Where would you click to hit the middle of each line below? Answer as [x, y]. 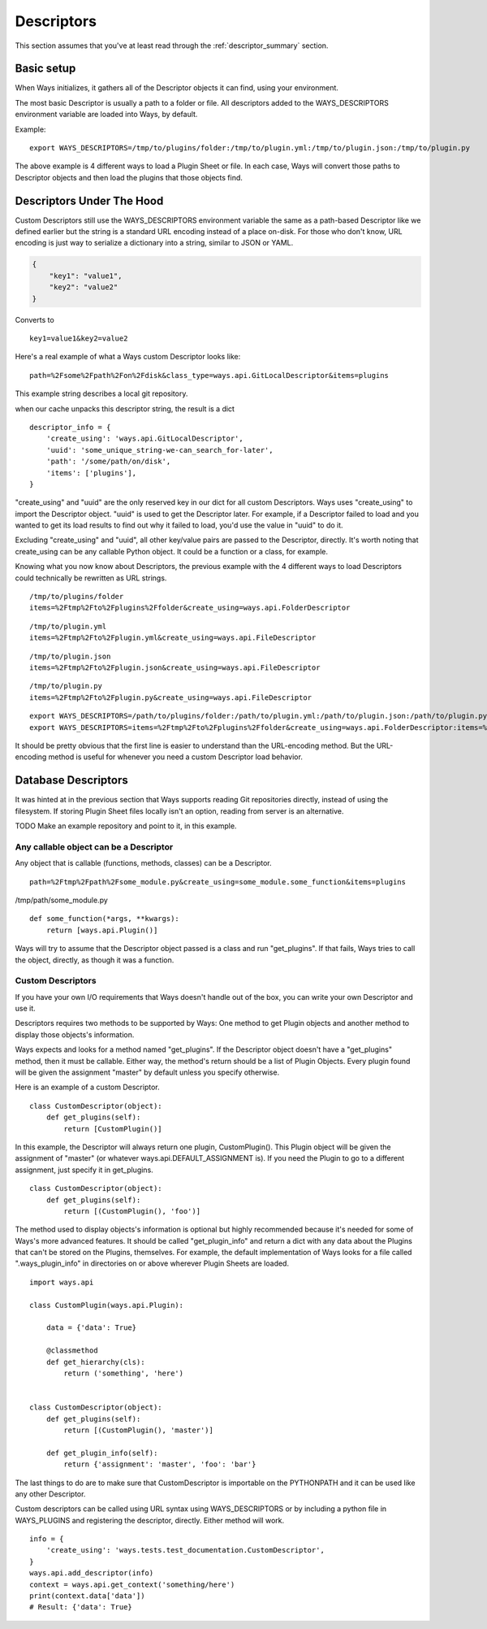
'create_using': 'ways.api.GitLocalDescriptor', [144, 439]
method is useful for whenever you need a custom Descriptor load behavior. [176, 757]
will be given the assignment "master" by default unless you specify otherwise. [147, 1072]
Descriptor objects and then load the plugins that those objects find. [129, 177]
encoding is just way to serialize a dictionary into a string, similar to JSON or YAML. [154, 243]
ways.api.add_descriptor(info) [92, 1573]
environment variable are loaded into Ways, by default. [106, 115]
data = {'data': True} [91, 1328]
